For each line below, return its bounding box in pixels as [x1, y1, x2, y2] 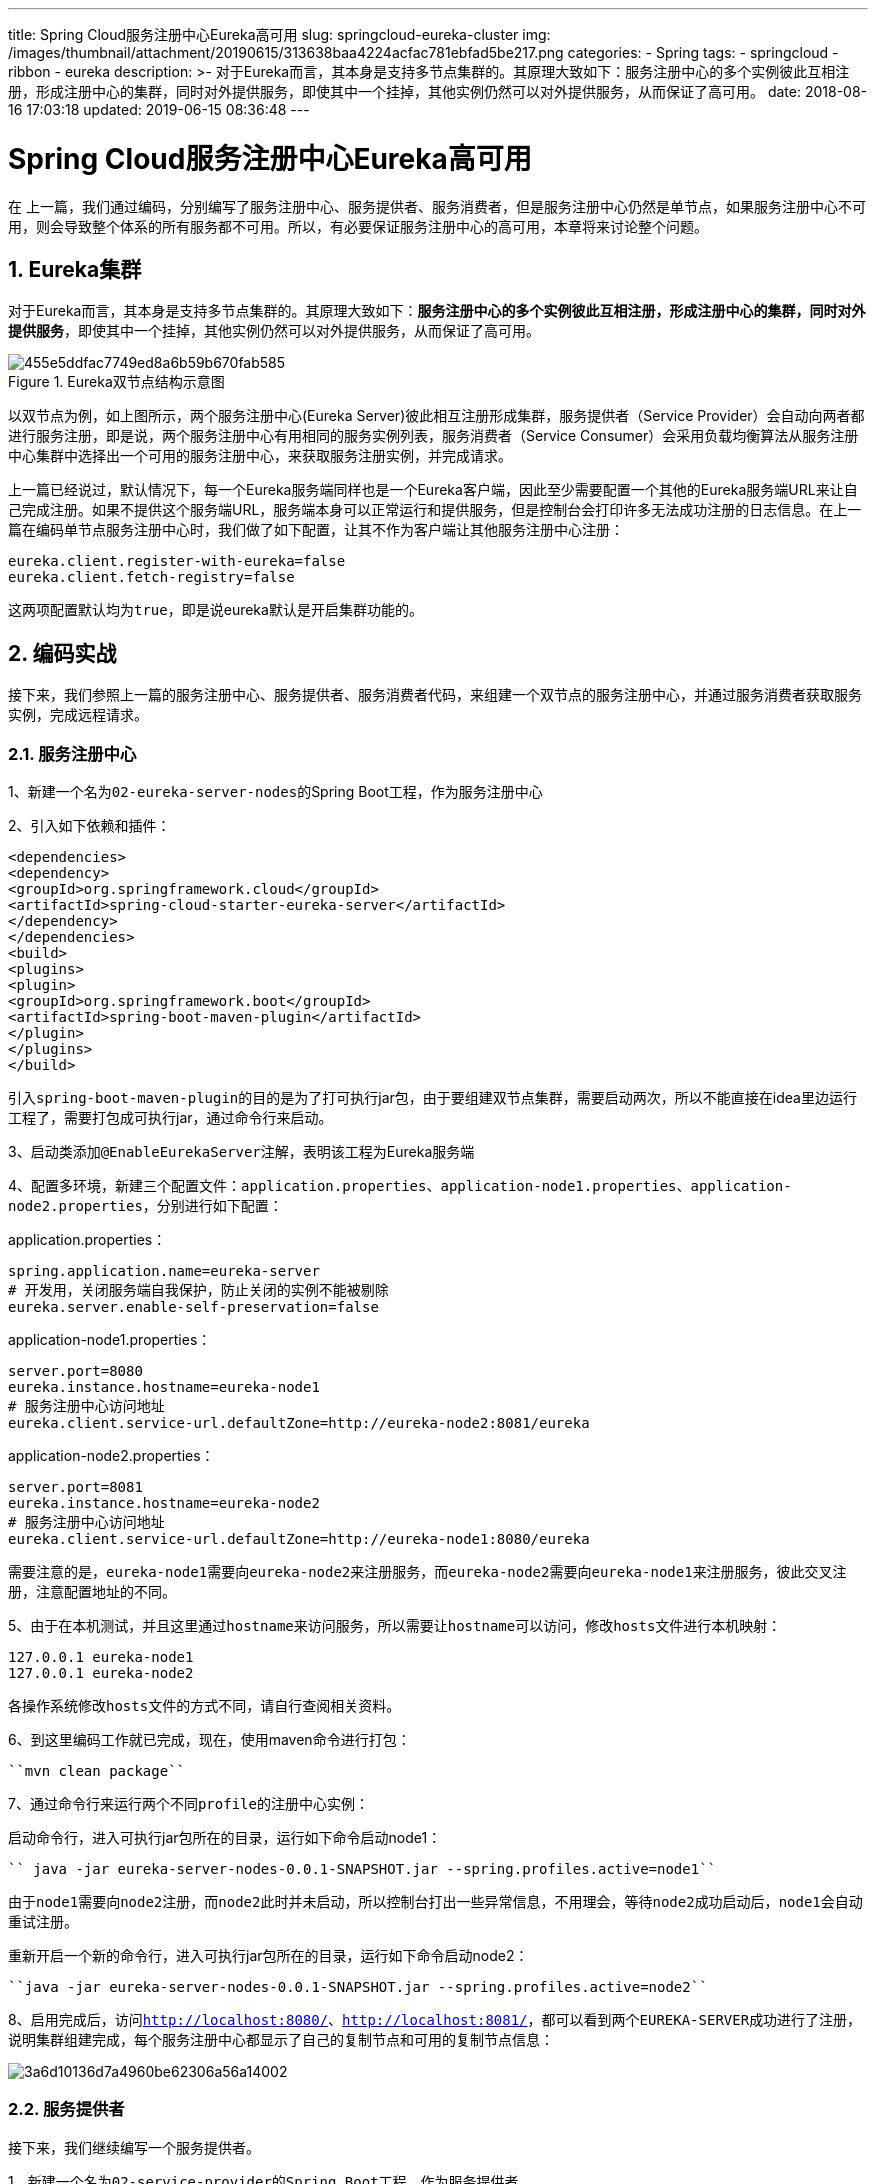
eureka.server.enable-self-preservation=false [8, 1298, 379, 1315]
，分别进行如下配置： [142, 1196, 283, 1214]
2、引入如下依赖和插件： [8, 816, 171, 834]
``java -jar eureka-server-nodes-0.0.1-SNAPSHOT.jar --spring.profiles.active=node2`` [8, 1978, 708, 1995]
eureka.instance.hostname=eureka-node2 [8, 1494, 320, 1511]
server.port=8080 [8, 1362, 143, 1379]
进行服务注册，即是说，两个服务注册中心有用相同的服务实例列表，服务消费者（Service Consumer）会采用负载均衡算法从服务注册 [8, 427, 859, 445]
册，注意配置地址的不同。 [8, 1582, 176, 1600]
